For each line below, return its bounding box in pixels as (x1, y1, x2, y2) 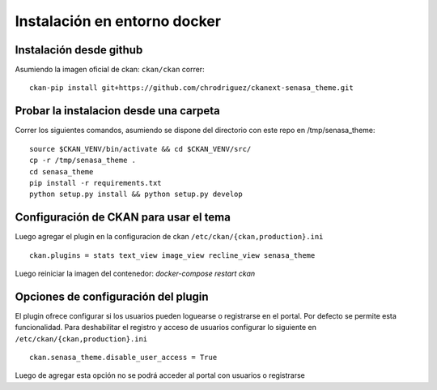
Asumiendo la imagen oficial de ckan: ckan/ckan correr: (15, 65, 206, 75)
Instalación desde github (15, 43, 143, 57)
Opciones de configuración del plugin (15, 289, 210, 303)
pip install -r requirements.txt (29, 178, 162, 187)
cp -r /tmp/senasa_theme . (29, 156, 137, 165)
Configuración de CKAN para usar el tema (15, 211, 231, 225)
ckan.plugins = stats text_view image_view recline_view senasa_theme (29, 251, 316, 259)
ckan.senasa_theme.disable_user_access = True (29, 353, 218, 362)
